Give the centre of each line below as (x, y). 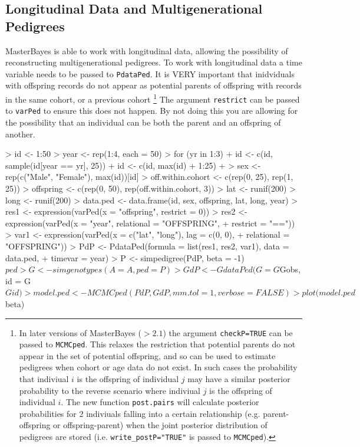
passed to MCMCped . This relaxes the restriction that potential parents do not (157, 344)
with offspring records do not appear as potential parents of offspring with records (153, 85)
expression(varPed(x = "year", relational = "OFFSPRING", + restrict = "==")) (150, 223)
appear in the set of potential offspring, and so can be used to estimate (147, 355)
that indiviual (44, 379)
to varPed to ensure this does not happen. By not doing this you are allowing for (152, 111)
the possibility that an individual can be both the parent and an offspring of (143, 122)
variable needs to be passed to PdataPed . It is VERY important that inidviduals (150, 73)
